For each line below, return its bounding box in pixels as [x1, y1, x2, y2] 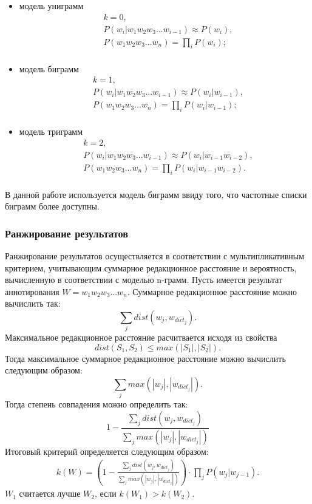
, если [94, 487, 117, 500]
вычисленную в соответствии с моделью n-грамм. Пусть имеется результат [5, 273, 282, 286]
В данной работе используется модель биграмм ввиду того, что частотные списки [5, 188, 307, 200]
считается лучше [19, 487, 81, 500]
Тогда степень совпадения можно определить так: [5, 398, 188, 410]
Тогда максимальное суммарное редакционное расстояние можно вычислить [5, 352, 286, 364]
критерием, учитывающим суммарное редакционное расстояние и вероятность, [5, 261, 297, 274]
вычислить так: [5, 297, 61, 310]
